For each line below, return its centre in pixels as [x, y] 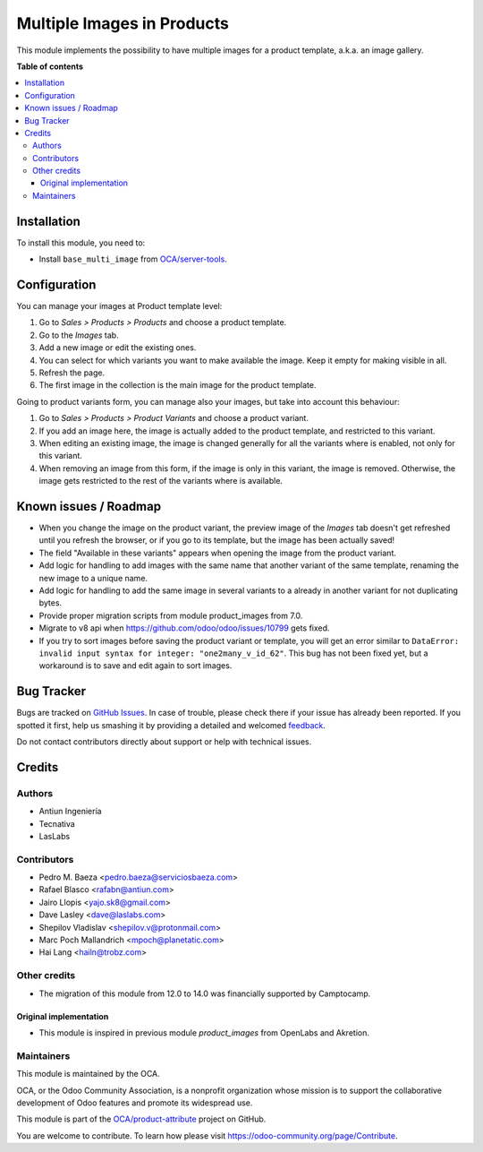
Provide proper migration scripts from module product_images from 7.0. [171, 615]
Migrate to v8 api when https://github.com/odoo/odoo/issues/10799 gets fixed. [184, 628]
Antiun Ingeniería [70, 812]
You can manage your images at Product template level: [119, 306]
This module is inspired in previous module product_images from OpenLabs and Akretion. [204, 1032]
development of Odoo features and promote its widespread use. [135, 1103]
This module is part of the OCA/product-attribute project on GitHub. [141, 1119]
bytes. [51, 603]
